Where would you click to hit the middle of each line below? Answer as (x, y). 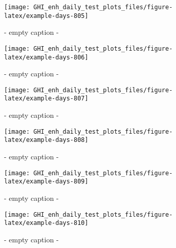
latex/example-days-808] (46, 140)
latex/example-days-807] (46, 99)
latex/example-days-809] (46, 182)
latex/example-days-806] (46, 57)
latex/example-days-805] (46, 16)
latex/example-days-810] (46, 223)
